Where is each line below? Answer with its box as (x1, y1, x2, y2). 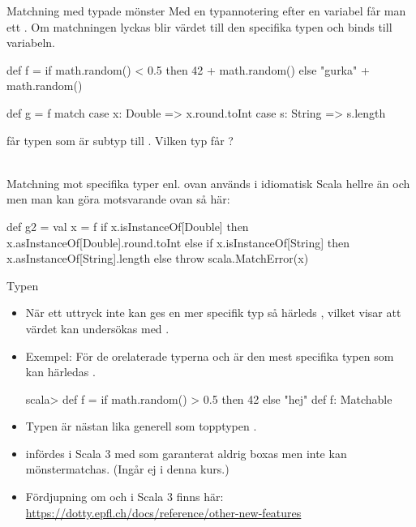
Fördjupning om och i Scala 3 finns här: (25, 488, 224, 505)
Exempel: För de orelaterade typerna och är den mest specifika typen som (25, 347, 394, 364)
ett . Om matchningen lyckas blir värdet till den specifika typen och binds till (6, 18, 392, 35)
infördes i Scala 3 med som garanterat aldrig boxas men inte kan (25, 444, 347, 461)
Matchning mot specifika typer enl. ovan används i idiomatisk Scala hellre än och (6, 174, 410, 191)
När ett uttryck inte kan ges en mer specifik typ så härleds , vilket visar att (25, 304, 401, 321)
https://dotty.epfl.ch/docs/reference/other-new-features (25, 503, 302, 521)
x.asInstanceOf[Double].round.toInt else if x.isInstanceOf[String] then (6, 234, 350, 251)
